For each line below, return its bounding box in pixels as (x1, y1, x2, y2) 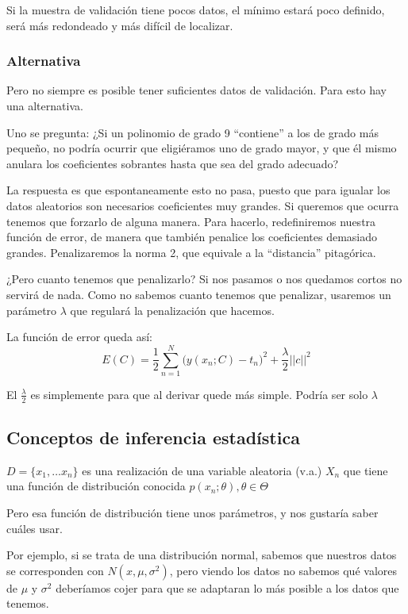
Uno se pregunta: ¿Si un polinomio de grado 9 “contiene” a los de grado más (6, 124, 379, 140)
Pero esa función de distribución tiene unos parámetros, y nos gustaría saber (6, 505, 379, 521)
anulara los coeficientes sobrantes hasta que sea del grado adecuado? (6, 155, 339, 171)
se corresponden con (6, 562, 104, 578)
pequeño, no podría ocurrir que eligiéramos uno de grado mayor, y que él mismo (6, 140, 397, 156)
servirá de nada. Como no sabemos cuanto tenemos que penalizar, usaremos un (6, 286, 391, 302)
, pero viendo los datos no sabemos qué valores (169, 562, 398, 578)
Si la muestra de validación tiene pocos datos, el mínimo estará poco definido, (6, 2, 385, 17)
